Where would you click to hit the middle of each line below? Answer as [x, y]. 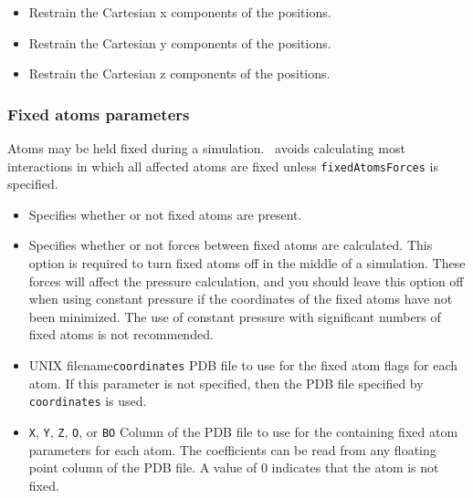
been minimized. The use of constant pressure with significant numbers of [235, 316]
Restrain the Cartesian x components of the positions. [180, 12]
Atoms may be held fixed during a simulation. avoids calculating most [206, 148]
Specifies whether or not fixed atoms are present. [165, 214]
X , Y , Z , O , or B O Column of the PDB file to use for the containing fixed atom [243, 431]
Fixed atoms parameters [99, 114]
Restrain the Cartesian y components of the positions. [180, 42]
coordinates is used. [88, 401]
